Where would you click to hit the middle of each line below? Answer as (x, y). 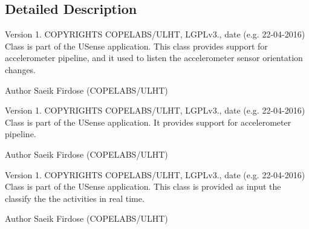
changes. (21, 69)
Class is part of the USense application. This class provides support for (136, 46)
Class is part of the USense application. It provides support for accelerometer (148, 122)
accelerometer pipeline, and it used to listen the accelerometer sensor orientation (154, 58)
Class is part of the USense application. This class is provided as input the (143, 186)
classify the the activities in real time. (75, 198)
